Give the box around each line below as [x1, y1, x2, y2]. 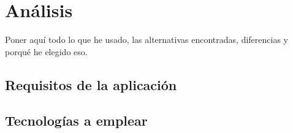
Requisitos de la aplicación [5, 75, 177, 94]
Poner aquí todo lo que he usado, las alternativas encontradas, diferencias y [5, 33, 288, 46]
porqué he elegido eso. [5, 45, 88, 58]
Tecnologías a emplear [5, 111, 148, 130]
